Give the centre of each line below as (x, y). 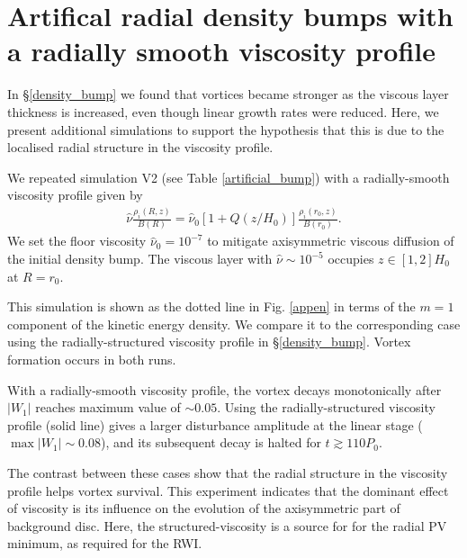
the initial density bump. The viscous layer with (140, 259)
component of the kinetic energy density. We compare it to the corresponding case (234, 324)
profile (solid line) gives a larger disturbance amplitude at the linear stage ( (215, 424)
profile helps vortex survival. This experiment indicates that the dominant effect (228, 490)
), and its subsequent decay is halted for (211, 442)
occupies (351, 259)
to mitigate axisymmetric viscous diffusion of (331, 241)
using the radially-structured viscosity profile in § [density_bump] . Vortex (209, 342)
